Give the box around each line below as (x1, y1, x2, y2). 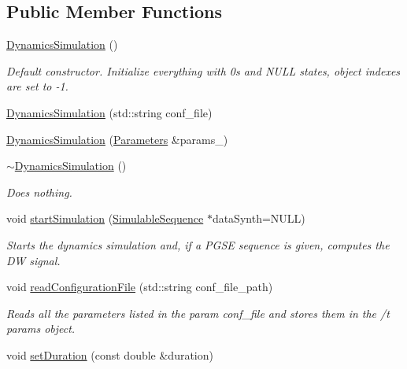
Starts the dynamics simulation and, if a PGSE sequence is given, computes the (6, 236, 390, 253)
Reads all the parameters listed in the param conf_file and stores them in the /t (6, 304, 390, 321)
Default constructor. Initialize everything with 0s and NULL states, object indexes (6, 62, 401, 79)
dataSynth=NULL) (212, 210, 305, 227)
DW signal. (6, 252, 61, 268)
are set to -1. (6, 78, 68, 94)
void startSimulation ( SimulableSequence (6, 210, 204, 227)
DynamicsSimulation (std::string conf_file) (6, 104, 213, 120)
